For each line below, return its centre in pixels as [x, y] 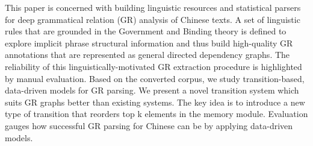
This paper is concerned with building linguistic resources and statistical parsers [153, 7]
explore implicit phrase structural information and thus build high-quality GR [149, 43]
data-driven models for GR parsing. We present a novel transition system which [152, 90]
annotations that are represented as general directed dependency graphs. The [147, 55]
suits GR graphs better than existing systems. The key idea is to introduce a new [155, 102]
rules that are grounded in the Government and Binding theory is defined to [146, 31]
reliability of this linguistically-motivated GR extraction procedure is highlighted [153, 66]
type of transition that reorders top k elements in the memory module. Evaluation [156, 114]
